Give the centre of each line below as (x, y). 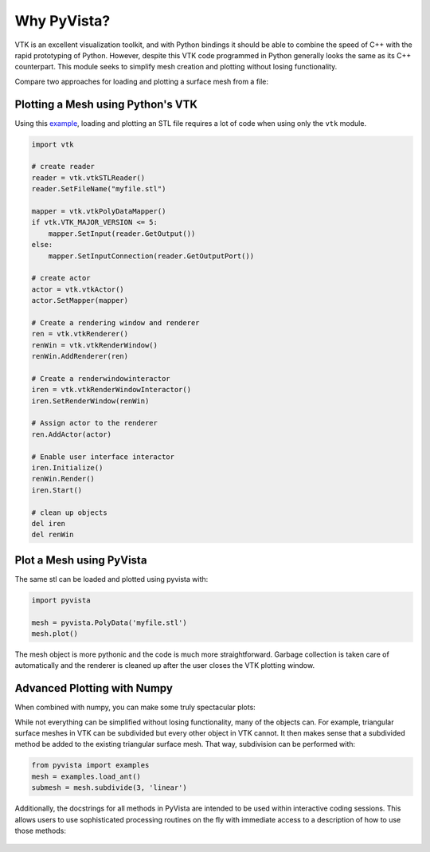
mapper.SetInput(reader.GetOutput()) (122, 234)
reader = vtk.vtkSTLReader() (88, 178)
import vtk (53, 144)
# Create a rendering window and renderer (115, 322)
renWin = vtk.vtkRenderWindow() (95, 345)
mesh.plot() (55, 633)
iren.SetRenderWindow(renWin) (90, 401)
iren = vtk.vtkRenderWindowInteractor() (111, 390)
